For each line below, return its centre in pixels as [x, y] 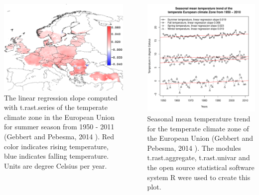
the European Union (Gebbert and [200, 138]
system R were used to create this [199, 177]
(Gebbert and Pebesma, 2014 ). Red [59, 137]
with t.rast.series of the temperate [56, 107]
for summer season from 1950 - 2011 [59, 127]
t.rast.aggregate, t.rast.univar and [198, 157]
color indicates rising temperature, [56, 146]
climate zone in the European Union [59, 117]
